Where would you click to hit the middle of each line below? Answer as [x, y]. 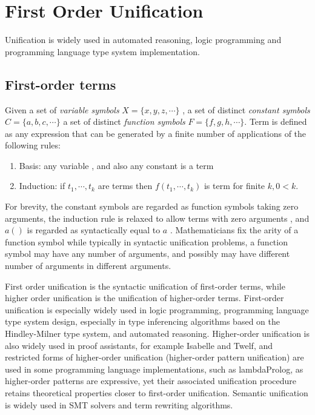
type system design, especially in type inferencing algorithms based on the [142, 321]
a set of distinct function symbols [124, 121]
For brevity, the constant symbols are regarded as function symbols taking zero [152, 206]
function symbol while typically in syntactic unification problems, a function [146, 241]
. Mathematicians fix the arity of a [234, 230]
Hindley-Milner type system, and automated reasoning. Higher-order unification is [157, 334]
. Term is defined [276, 121]
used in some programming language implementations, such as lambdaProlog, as [154, 369]
